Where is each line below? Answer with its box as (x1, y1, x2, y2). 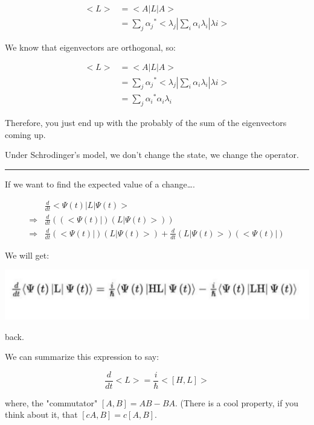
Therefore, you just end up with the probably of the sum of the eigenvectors (5, 116, 287, 129)
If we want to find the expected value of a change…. (5, 178, 196, 190)
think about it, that (5, 408, 78, 421)
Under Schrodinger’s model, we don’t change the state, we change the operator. (5, 148, 299, 161)
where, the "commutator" (5, 396, 98, 409)
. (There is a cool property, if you (175, 396, 298, 409)
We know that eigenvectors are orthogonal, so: (5, 40, 176, 53)
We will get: (5, 248, 50, 261)
